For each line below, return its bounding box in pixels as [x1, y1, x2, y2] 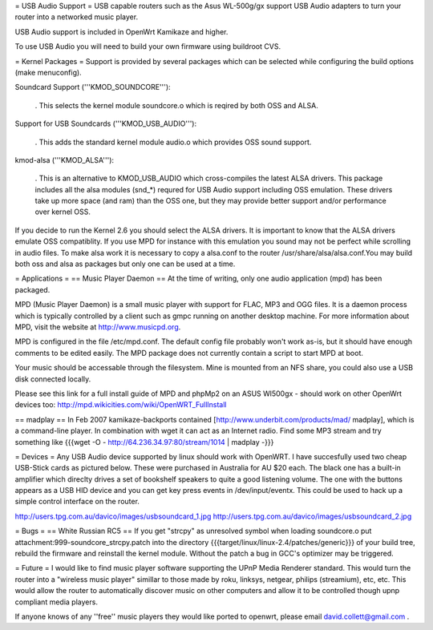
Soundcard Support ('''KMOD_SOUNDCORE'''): [14, 83, 172, 92]
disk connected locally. [14, 374, 91, 384]
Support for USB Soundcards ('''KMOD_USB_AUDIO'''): [14, 119, 196, 128]
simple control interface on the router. [14, 497, 140, 507]
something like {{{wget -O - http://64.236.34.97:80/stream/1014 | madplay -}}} [14, 437, 274, 446]
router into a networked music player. [14, 12, 139, 22]
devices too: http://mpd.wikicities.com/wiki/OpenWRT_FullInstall [14, 400, 228, 410]
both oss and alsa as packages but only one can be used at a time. [14, 259, 236, 269]
